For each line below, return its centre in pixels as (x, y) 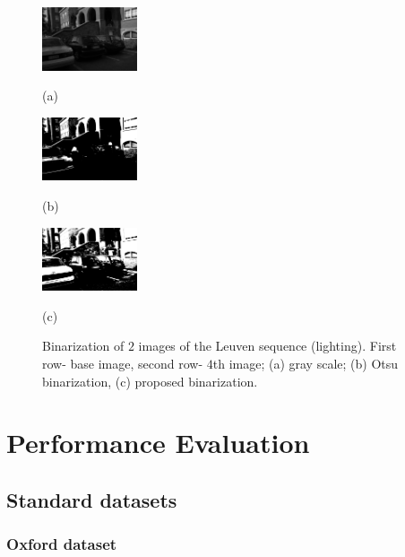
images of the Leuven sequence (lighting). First (267, 346)
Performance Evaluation (158, 443)
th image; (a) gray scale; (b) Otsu (306, 364)
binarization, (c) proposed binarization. (150, 381)
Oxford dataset (62, 544)
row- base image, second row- (123, 364)
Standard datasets (92, 499)
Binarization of (83, 346)
